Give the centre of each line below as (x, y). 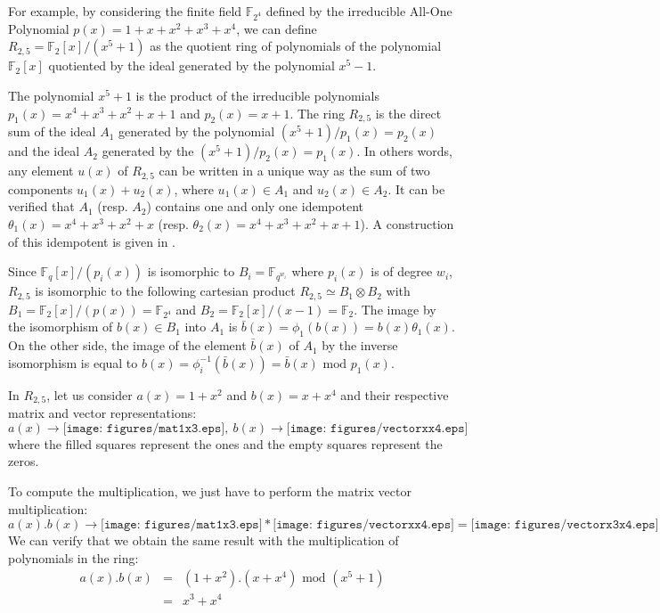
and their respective (395, 394)
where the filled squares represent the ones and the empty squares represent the (225, 443)
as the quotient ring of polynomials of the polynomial (296, 46)
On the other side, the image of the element (127, 345)
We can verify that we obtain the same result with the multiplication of (204, 540)
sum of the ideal (52, 131)
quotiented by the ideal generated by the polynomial (191, 65)
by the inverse (360, 345)
